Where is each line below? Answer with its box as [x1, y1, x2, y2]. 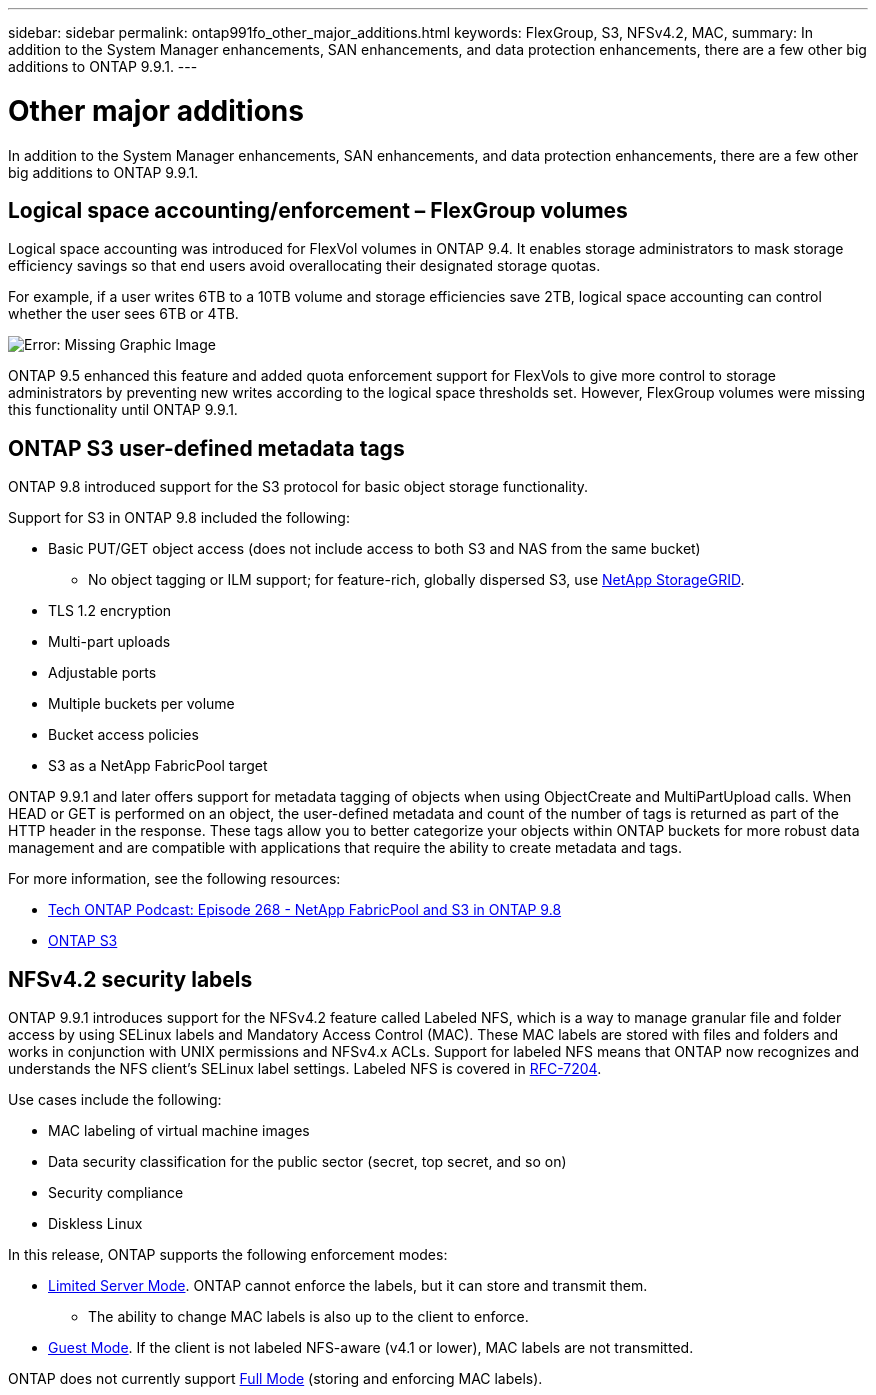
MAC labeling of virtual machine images [48, 1122, 310, 1140]
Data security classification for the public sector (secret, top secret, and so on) [48, 1153, 567, 1171]
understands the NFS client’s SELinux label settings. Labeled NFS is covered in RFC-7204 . [8, 1060, 602, 1078]
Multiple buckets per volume [48, 695, 235, 713]
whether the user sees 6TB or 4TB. [8, 305, 239, 323]
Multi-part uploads [48, 633, 171, 651]
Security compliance [48, 1184, 184, 1202]
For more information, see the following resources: [8, 870, 341, 888]
